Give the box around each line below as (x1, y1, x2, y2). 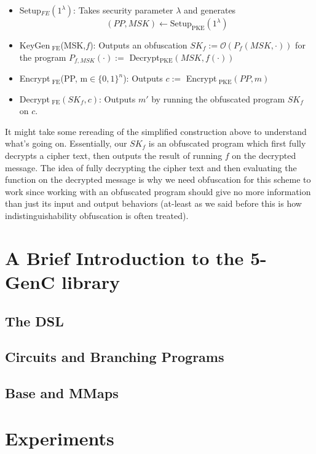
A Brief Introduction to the (5, 245, 244, 270)
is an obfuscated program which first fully (148, 137, 306, 150)
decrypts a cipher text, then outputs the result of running (5, 149, 223, 162)
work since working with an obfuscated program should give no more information (5, 185, 311, 198)
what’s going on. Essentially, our (5, 137, 127, 150)
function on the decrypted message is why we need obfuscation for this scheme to (5, 173, 311, 186)
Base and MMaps (5, 383, 119, 402)
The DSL (5, 311, 64, 330)
